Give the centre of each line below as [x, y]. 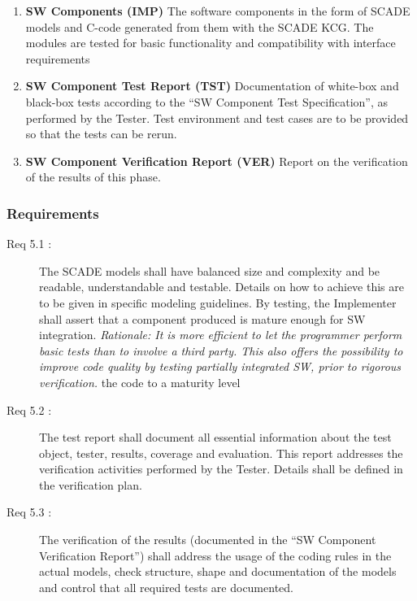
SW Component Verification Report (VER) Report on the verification [217, 161]
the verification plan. [91, 484]
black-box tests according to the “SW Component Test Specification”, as [207, 101]
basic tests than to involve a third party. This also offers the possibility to [221, 350]
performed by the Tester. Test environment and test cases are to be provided [217, 118]
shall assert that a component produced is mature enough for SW [202, 318]
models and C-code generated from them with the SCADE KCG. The [200, 26]
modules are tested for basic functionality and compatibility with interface [211, 43]
